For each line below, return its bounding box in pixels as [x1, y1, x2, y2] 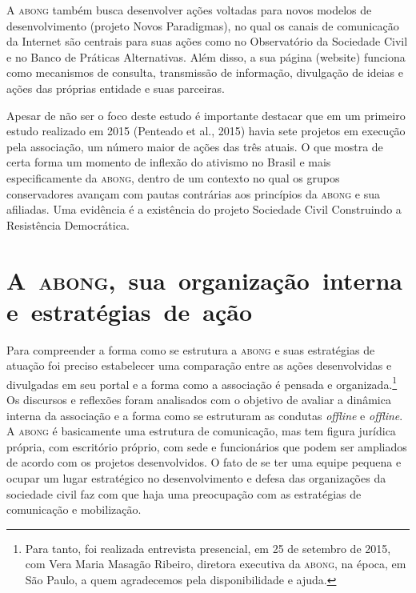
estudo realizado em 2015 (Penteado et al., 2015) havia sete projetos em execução [6, 122, 406, 139]
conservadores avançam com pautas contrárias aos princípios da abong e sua [6, 185, 380, 202]
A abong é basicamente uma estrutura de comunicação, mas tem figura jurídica [6, 423, 396, 439]
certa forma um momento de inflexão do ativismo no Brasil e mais [6, 154, 331, 170]
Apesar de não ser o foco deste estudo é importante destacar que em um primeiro [6, 106, 406, 123]
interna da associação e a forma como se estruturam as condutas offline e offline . [6, 407, 403, 423]
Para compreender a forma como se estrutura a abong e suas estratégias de [6, 341, 375, 358]
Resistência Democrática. [6, 216, 130, 233]
